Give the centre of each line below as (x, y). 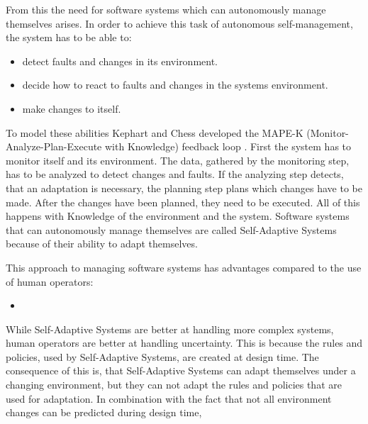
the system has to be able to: (69, 37)
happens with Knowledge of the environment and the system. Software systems (178, 216)
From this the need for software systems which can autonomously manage (166, 9)
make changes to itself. (72, 108)
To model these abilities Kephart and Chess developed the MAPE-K (155, 132)
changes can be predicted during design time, (104, 412)
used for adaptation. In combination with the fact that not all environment (169, 398)
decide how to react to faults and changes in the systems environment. (175, 85)
